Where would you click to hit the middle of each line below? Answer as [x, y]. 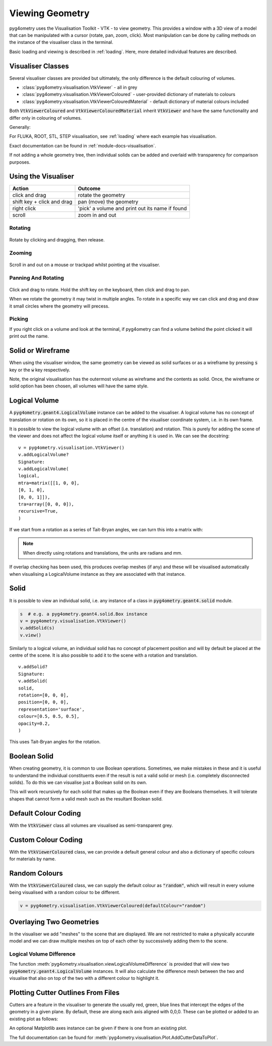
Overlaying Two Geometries [54, 922]
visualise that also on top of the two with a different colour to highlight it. [84, 978]
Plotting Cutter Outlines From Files [64, 992]
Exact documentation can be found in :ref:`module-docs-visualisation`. [83, 145]
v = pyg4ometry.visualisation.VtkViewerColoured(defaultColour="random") [113, 906]
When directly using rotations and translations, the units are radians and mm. [103, 553]
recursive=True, [38, 511]
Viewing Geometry [49, 13]
